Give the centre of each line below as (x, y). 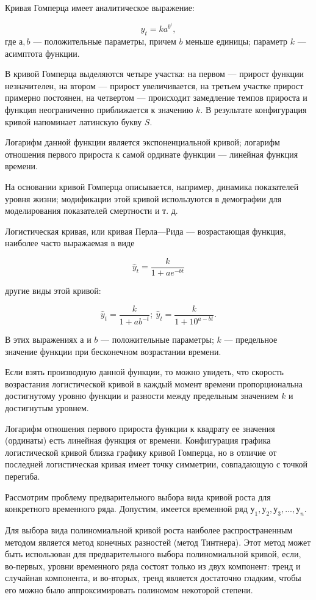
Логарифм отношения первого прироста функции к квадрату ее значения (140, 428)
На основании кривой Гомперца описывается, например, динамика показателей (152, 186)
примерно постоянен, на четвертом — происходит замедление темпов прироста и (156, 97)
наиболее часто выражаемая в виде (70, 243)
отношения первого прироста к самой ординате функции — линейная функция (152, 154)
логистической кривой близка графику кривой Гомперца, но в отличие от (141, 452)
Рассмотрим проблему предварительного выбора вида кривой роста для (138, 496)
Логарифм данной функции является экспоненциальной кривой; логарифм (142, 142)
